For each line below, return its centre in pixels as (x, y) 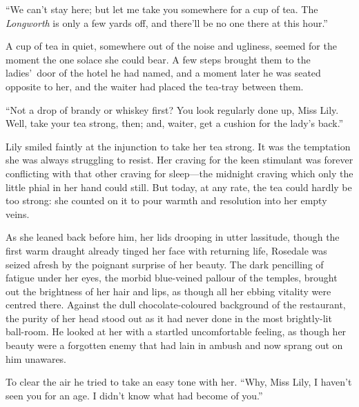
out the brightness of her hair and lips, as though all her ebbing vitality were (168, 291)
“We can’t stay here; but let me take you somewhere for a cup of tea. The (162, 9)
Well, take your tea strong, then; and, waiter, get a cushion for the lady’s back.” (175, 123)
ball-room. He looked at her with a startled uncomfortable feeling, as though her (176, 331)
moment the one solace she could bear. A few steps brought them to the (158, 59)
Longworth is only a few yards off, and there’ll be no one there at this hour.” (167, 22)
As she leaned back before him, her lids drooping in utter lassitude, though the (173, 237)
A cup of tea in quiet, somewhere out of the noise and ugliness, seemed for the (171, 46)
